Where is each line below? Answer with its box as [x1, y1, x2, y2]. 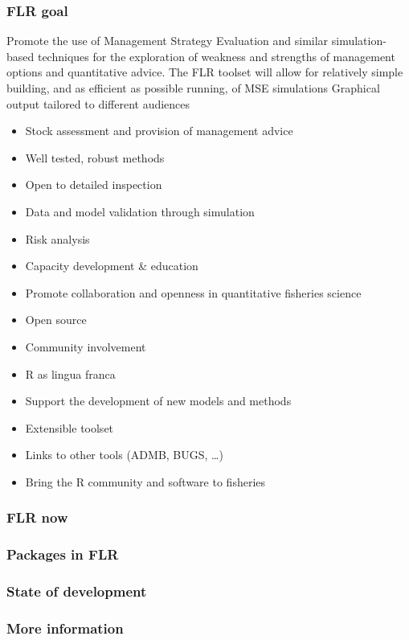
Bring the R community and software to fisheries [25, 473, 266, 490]
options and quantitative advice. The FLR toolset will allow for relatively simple [6, 64, 403, 80]
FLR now [6, 507, 68, 527]
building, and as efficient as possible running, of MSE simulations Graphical [6, 80, 380, 96]
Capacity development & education [25, 257, 198, 274]
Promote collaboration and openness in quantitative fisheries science [25, 284, 362, 301]
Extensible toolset [25, 419, 114, 436]
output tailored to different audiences [6, 95, 190, 112]
